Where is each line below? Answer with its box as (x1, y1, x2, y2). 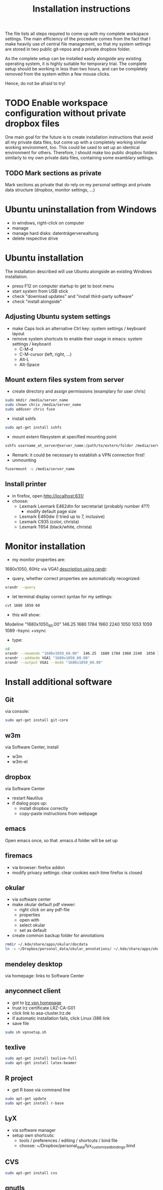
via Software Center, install (5, 744, 59, 750)
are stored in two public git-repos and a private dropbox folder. (5, 46, 131, 52)
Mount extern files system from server (5, 376, 124, 384)
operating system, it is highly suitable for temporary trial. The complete (5, 61, 147, 66)
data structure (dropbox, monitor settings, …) (5, 187, 96, 193)
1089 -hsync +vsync (5, 628, 46, 633)
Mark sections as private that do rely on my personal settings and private (5, 182, 151, 187)
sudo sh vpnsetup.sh (5, 1030, 47, 1035)
